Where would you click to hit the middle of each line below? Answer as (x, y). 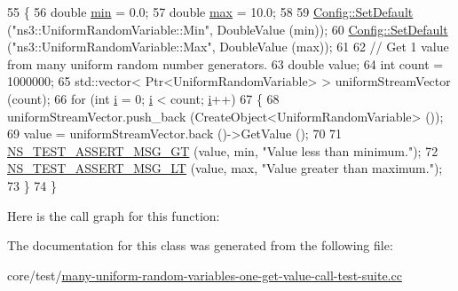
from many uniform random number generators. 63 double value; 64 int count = (225, 63)
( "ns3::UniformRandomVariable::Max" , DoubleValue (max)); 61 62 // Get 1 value (228, 47)
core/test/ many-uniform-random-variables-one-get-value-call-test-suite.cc (205, 275)
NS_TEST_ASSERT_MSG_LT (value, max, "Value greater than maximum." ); (225, 168)
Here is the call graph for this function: (114, 215)
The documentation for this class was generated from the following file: (200, 245)
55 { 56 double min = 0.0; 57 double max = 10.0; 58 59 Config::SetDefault (210, 12)
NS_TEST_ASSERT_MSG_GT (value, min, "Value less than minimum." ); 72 (223, 150)
